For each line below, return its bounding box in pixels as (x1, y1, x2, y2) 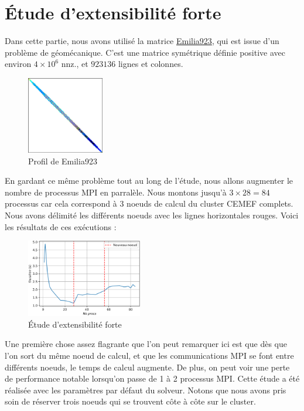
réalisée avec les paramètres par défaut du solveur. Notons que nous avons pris (5, 383, 286, 396)
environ (5, 58, 32, 70)
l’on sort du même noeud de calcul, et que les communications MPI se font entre (5, 349, 294, 361)
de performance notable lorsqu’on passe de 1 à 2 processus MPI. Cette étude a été (5, 372, 300, 385)
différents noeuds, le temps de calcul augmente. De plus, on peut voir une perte (5, 361, 290, 373)
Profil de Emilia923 (28, 154, 97, 167)
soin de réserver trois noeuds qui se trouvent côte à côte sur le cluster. (5, 395, 256, 407)
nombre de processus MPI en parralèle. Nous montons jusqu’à (5, 186, 227, 198)
